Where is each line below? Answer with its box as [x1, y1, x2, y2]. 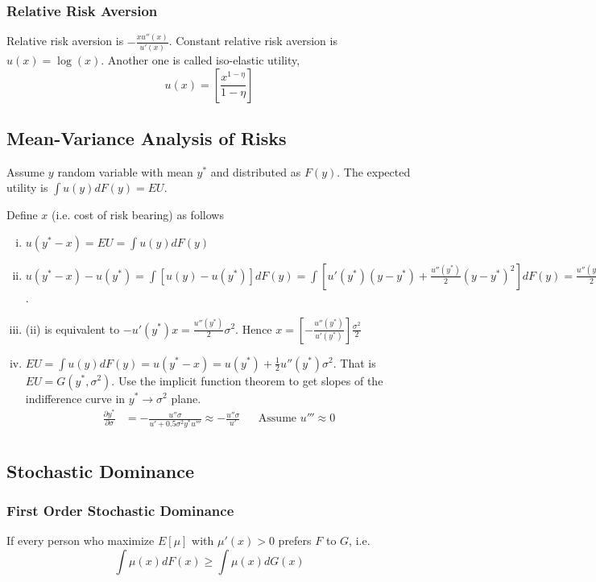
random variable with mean [57, 163, 193, 180]
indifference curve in [25, 389, 126, 406]
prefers [278, 532, 312, 549]
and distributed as [210, 163, 301, 180]
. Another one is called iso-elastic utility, [101, 51, 300, 68]
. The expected [337, 163, 411, 180]
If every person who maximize [6, 532, 155, 549]
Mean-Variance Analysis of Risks [6, 125, 287, 150]
